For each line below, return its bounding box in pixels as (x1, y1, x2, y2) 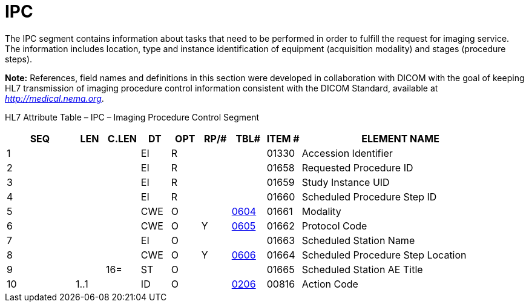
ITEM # (266, 132, 300, 145)
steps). (5, 53, 33, 64)
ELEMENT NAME (361, 132, 439, 145)
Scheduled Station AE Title (301, 263, 423, 276)
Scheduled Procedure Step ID (301, 190, 437, 203)
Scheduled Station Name (301, 234, 415, 246)
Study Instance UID (301, 176, 390, 188)
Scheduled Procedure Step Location (301, 248, 467, 261)
